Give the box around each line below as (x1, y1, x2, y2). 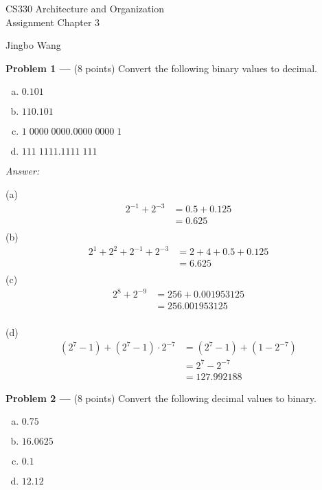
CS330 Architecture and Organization (5, 1, 165, 15)
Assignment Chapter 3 (5, 14, 100, 29)
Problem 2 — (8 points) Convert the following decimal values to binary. (5, 390, 317, 405)
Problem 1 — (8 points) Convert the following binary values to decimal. (5, 60, 317, 75)
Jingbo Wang (5, 38, 61, 52)
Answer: (5, 164, 40, 178)
